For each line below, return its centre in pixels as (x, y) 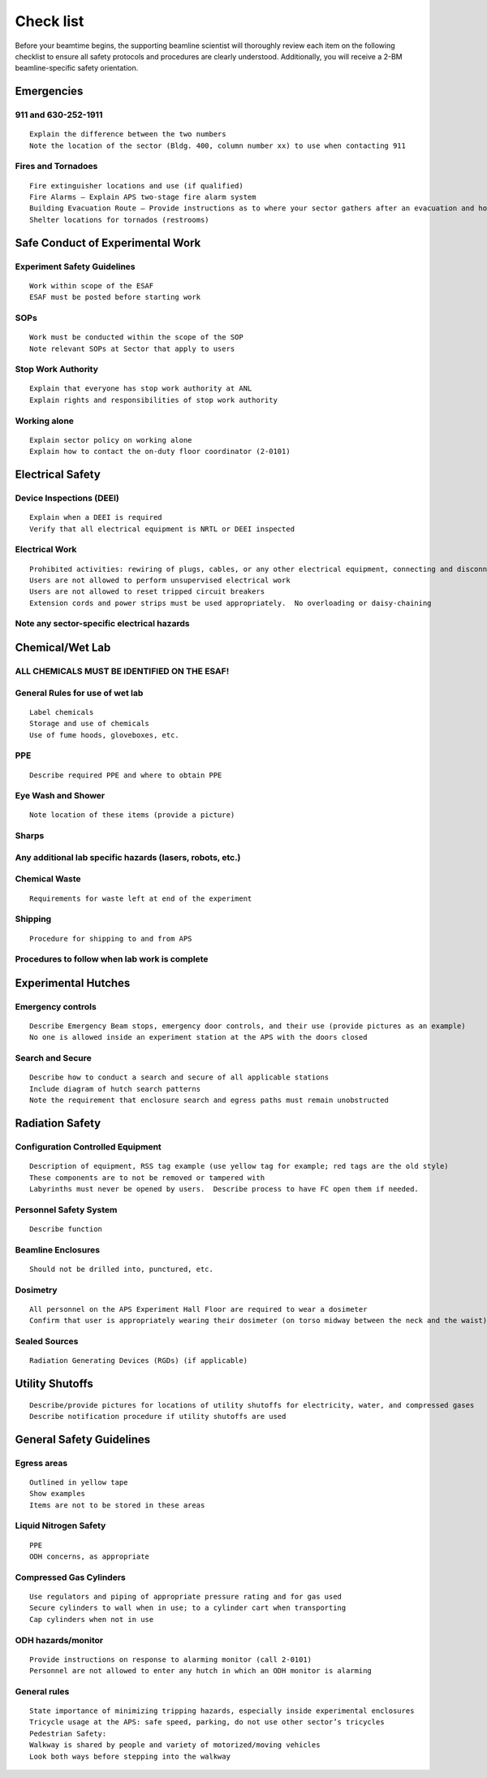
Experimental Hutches (73, 983)
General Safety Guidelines (83, 1439)
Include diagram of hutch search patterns (115, 1089)
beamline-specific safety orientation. (77, 68)
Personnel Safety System (66, 1209)
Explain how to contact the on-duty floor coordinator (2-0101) (160, 452)
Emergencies (49, 91)
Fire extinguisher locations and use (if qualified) (136, 186)
